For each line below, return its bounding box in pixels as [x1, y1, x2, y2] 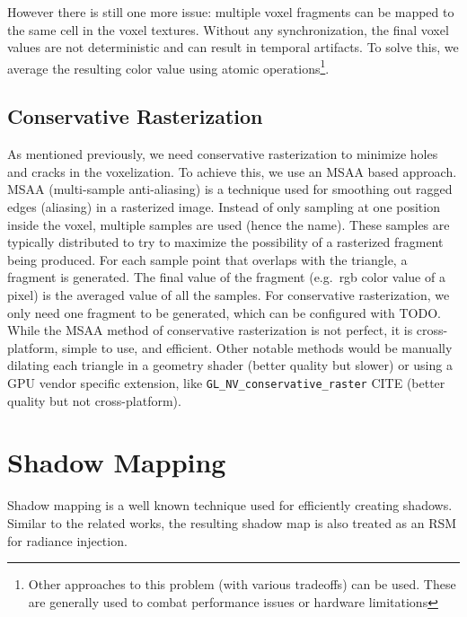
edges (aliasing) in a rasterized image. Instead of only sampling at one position [7, 198, 440, 216]
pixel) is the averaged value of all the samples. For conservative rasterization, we [7, 285, 450, 304]
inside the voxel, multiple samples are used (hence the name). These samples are [7, 215, 450, 234]
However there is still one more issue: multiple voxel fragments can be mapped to [7, 3, 454, 21]
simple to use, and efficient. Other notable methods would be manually [62, 338, 453, 357]
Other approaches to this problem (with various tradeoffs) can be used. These [28, 575, 456, 594]
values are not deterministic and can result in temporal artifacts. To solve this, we [7, 38, 459, 57]
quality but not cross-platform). [7, 391, 181, 410]
